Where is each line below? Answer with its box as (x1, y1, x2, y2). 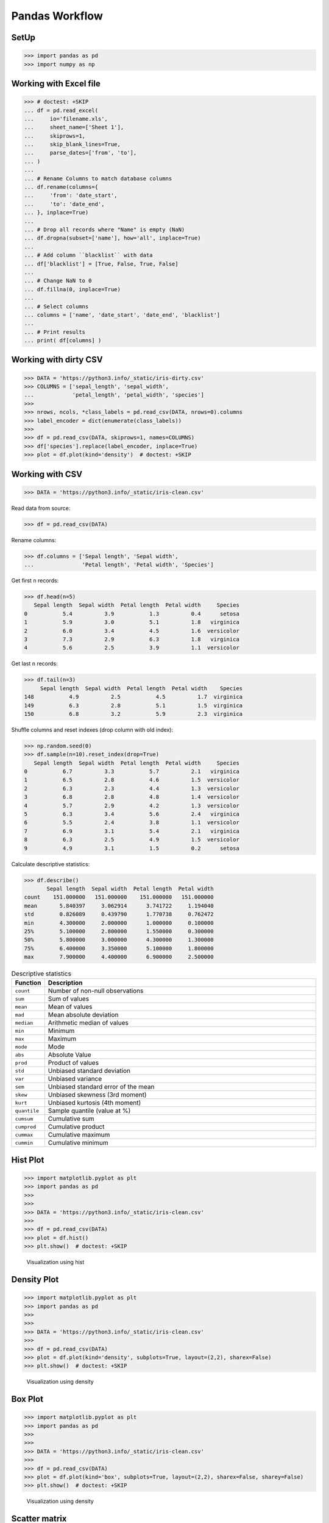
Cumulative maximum (48, 1131, 110, 1139)
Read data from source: (11, 504, 71, 512)
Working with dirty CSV (11, 355, 103, 365)
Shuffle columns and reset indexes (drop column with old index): (11, 726, 174, 733)
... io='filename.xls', (24, 115, 108, 122)
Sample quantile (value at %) (48, 1106, 131, 1115)
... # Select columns (24, 303, 89, 310)
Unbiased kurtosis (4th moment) (48, 1098, 141, 1107)
